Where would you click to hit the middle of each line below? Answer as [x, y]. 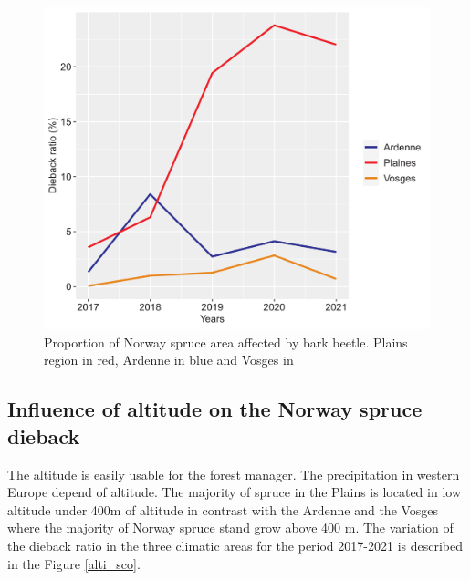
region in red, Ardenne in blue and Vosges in [169, 360]
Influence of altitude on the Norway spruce [215, 409]
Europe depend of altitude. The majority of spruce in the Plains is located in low [234, 492]
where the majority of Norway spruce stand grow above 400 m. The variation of [230, 528]
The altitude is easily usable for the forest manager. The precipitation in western [234, 474]
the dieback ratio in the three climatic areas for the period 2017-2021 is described [235, 545]
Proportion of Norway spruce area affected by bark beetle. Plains [226, 342]
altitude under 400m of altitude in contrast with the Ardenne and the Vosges [223, 509]
